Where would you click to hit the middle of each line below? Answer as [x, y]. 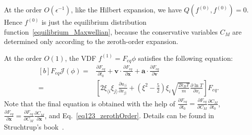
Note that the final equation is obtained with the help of [90, 103]
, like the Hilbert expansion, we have [126, 9]
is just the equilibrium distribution [94, 22]
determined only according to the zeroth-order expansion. [91, 41]
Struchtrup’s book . [34, 126]
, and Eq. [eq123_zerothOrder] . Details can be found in [129, 115]
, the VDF [81, 58]
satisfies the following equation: [185, 58]
